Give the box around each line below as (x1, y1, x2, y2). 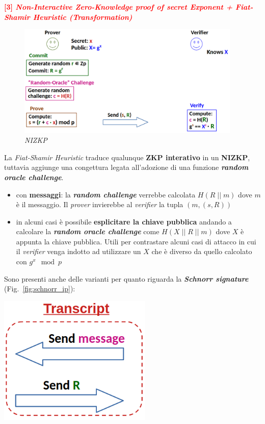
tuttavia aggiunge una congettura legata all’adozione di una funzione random (4, 162, 249, 172)
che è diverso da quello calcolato (151, 246, 252, 257)
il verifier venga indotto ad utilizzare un (16, 246, 141, 257)
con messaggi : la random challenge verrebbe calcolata (16, 189, 196, 199)
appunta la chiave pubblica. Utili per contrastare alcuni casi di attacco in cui (16, 236, 256, 246)
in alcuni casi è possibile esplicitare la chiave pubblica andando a (16, 216, 232, 227)
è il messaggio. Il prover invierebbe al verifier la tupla (16, 199, 183, 210)
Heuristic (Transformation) (33, 11, 132, 22)
